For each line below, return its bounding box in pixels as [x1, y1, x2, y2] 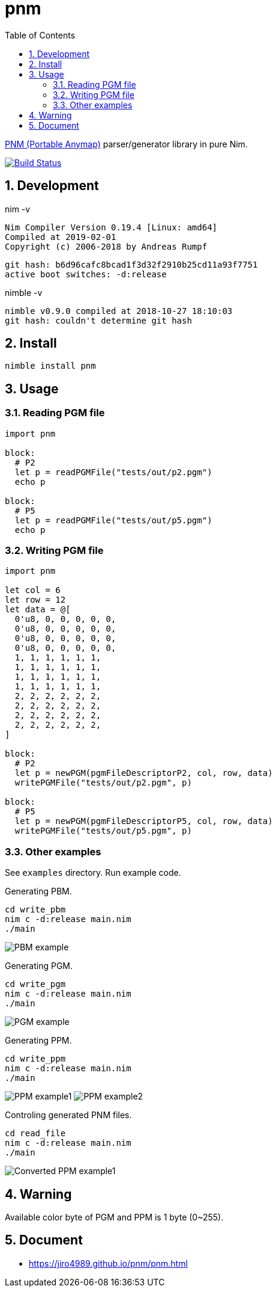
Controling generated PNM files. [5, 1110, 132, 1121]
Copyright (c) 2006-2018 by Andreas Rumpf [5, 241, 208, 251]
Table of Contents [5, 29, 76, 40]
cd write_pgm [5, 979, 66, 989]
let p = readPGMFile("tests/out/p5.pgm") [14, 515, 212, 525]
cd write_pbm [5, 905, 66, 915]
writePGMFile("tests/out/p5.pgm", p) [14, 826, 192, 836]
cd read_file [5, 1128, 66, 1139]
